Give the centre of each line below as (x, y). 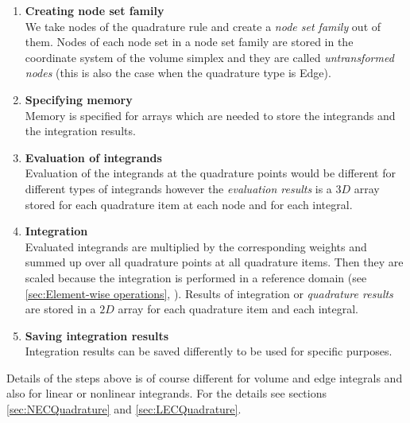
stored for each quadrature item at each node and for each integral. (189, 204)
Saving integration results (97, 335)
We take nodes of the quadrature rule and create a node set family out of (203, 26)
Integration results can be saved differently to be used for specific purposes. (209, 351)
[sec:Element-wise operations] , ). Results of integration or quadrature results (209, 293)
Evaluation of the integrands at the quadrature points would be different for (210, 173)
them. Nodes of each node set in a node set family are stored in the (189, 42)
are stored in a (60, 309)
